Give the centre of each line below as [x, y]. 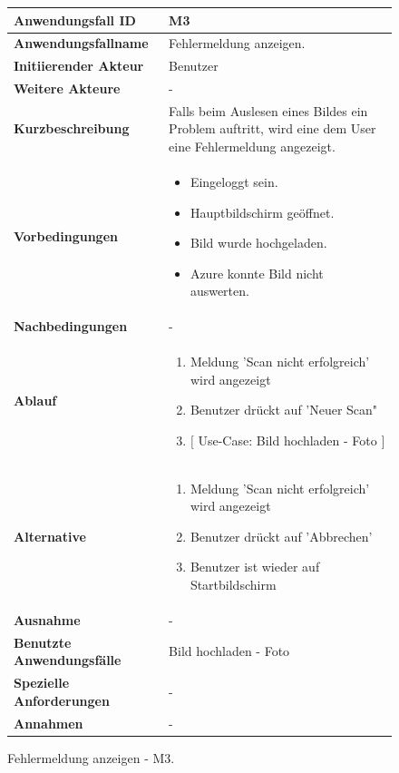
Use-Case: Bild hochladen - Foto [287, 440]
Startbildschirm [233, 584]
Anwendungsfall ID [75, 20]
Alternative [50, 536]
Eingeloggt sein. [234, 181]
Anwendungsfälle [68, 660]
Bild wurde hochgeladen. [258, 243]
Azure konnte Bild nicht [257, 273]
